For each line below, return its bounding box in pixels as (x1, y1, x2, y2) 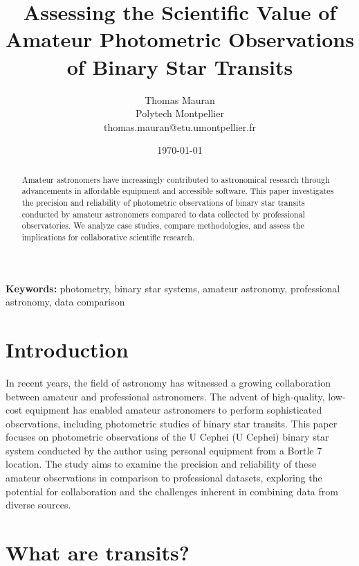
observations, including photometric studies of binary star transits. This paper (6, 416, 338, 430)
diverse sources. (6, 497, 71, 512)
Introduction (6, 335, 129, 363)
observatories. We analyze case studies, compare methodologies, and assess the (21, 220, 304, 231)
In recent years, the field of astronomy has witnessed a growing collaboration (6, 375, 331, 389)
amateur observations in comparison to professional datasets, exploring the (6, 470, 322, 485)
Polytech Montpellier (136, 106, 224, 121)
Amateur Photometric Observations (6, 25, 354, 53)
